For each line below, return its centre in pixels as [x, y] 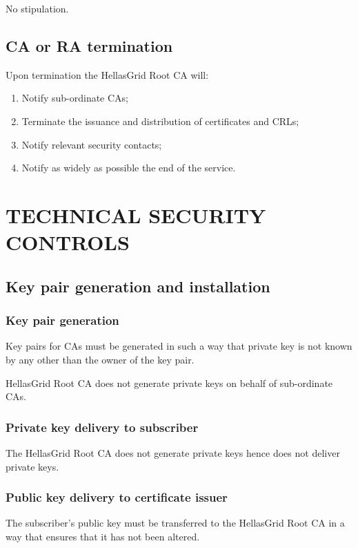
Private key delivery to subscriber [102, 427]
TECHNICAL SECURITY [136, 215]
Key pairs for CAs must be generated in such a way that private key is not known [179, 346]
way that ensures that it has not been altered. [103, 536]
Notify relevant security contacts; [92, 144]
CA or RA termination [89, 45]
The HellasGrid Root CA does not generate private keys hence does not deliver [173, 452]
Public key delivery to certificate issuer [117, 497]
